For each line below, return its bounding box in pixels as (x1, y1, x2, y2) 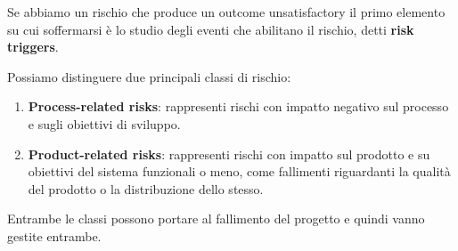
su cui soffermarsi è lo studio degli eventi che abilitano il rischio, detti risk (7, 20, 414, 38)
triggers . (7, 37, 59, 56)
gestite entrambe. (7, 226, 102, 245)
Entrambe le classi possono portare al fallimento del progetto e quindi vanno (7, 209, 425, 228)
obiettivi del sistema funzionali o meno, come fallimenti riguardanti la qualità (28, 162, 451, 181)
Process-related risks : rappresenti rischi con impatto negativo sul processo (28, 97, 449, 116)
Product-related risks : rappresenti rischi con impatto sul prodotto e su (28, 144, 430, 163)
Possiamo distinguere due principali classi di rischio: (7, 67, 291, 85)
